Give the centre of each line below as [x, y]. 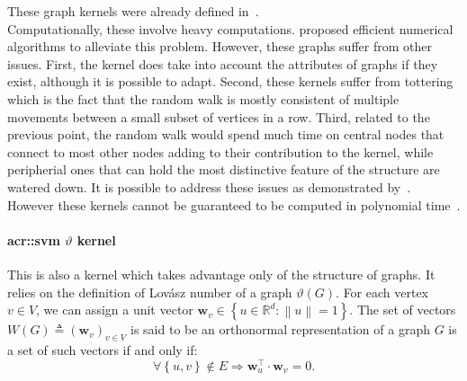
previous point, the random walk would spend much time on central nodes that [226, 134]
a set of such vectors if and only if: [103, 349]
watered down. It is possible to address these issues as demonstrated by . [209, 186]
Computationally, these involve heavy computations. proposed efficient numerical [230, 28]
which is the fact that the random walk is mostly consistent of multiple [203, 98]
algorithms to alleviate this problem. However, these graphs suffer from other [220, 46]
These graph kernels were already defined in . [133, 11]
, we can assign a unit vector [115, 310]
